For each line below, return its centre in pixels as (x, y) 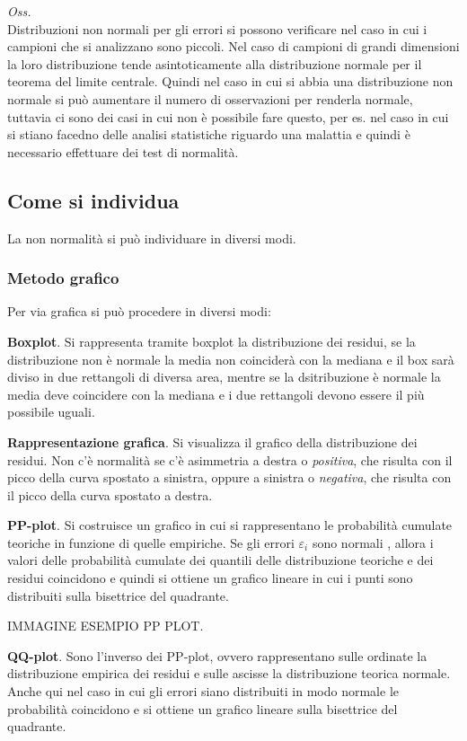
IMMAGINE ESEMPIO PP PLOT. (106, 626)
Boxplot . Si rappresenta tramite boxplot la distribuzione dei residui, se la (211, 341)
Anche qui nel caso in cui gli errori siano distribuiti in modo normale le (203, 691)
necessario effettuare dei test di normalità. (123, 151)
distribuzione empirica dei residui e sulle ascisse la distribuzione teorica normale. (229, 673)
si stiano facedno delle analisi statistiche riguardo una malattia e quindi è (209, 134)
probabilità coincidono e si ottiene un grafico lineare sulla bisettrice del (203, 708)
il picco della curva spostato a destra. (110, 494)
